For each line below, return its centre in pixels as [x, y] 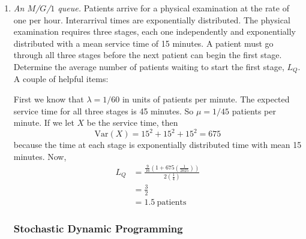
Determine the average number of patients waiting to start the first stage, [149, 66]
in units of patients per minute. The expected [206, 99]
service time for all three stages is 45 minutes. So [103, 111]
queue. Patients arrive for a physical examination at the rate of [173, 8]
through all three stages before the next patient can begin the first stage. [148, 55]
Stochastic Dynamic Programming [98, 229]
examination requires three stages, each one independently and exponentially [154, 31]
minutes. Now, [40, 156]
